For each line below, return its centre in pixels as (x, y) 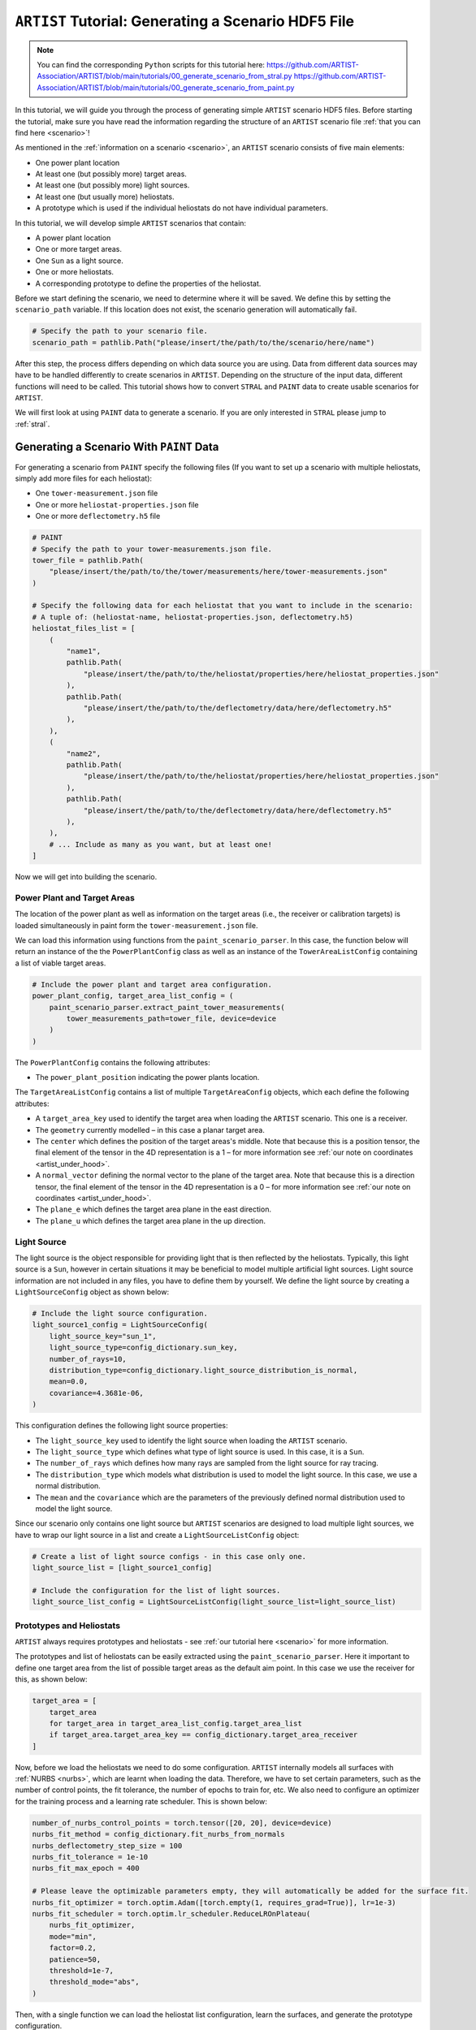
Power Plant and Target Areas (75, 897)
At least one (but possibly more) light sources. (113, 185)
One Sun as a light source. (79, 261)
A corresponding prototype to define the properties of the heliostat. (148, 283)
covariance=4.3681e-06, (96, 1393)
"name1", (84, 651)
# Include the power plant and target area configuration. (152, 984)
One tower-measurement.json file (97, 493)
